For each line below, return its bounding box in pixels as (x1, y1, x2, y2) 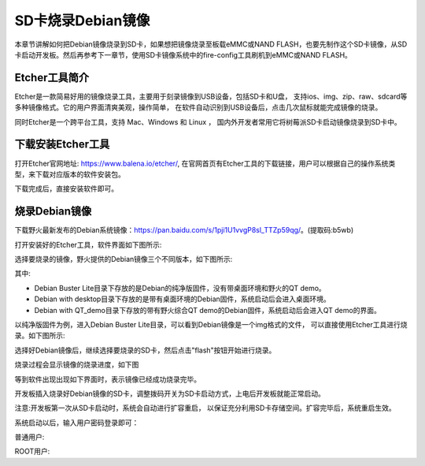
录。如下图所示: (14, 331, 66, 341)
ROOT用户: (14, 446, 50, 457)
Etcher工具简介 (14, 71, 90, 84)
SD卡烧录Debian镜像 (14, 12, 150, 29)
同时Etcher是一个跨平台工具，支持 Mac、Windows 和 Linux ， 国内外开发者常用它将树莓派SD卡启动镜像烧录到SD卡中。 (14, 117, 401, 126)
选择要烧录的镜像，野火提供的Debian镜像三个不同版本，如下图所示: (14, 255, 233, 263)
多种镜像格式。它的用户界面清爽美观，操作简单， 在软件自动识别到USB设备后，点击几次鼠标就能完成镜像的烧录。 (14, 103, 382, 112)
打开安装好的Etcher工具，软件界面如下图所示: (14, 240, 162, 249)
